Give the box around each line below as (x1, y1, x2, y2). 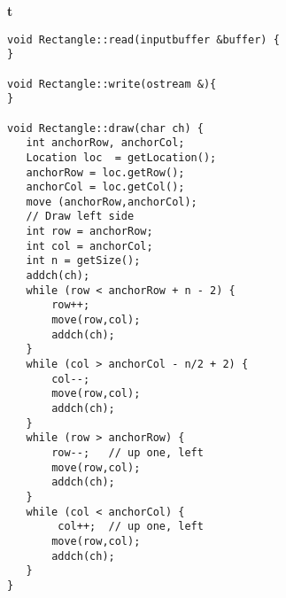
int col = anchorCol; (26, 239, 153, 252)
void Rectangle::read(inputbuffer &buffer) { (7, 33, 280, 46)
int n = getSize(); (26, 254, 141, 268)
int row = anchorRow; (26, 225, 153, 238)
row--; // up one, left (51, 446, 204, 459)
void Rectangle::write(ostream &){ (7, 77, 217, 90)
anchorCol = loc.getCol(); (26, 181, 185, 194)
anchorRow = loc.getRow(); (26, 166, 185, 179)
